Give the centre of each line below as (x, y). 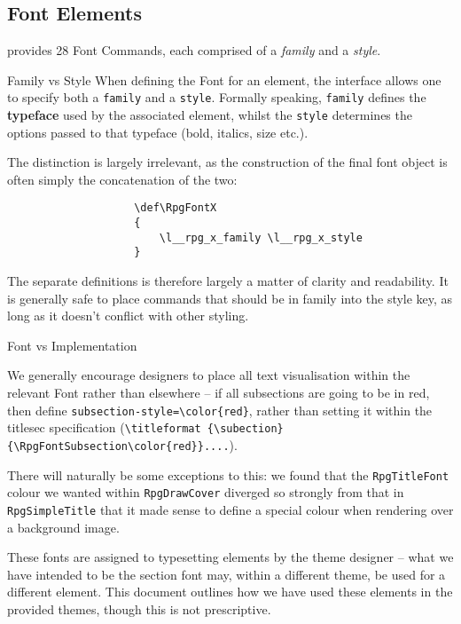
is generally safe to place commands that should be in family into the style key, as (230, 298)
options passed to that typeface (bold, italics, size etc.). (158, 132)
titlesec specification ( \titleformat (104, 427)
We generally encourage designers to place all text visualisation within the (209, 375)
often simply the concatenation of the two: (122, 179)
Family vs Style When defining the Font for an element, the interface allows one (224, 79)
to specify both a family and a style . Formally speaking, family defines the (217, 97)
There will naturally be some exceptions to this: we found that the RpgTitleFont (228, 474)
